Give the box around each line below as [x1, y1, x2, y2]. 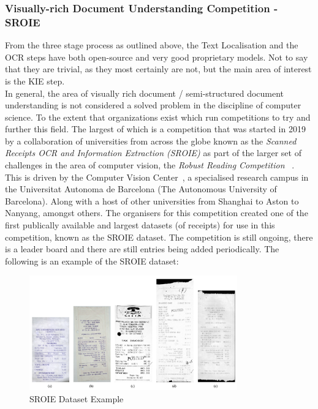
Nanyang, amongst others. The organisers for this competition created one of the [5, 206, 308, 219]
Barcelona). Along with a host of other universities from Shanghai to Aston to [5, 194, 299, 207]
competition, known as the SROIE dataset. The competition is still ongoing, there [5, 230, 313, 243]
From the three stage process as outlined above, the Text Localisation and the [5, 39, 298, 51]
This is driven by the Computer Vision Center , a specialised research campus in [5, 170, 309, 183]
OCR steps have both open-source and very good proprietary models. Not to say [5, 50, 308, 63]
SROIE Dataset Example [29, 392, 124, 405]
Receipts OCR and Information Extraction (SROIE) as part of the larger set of [5, 146, 301, 159]
